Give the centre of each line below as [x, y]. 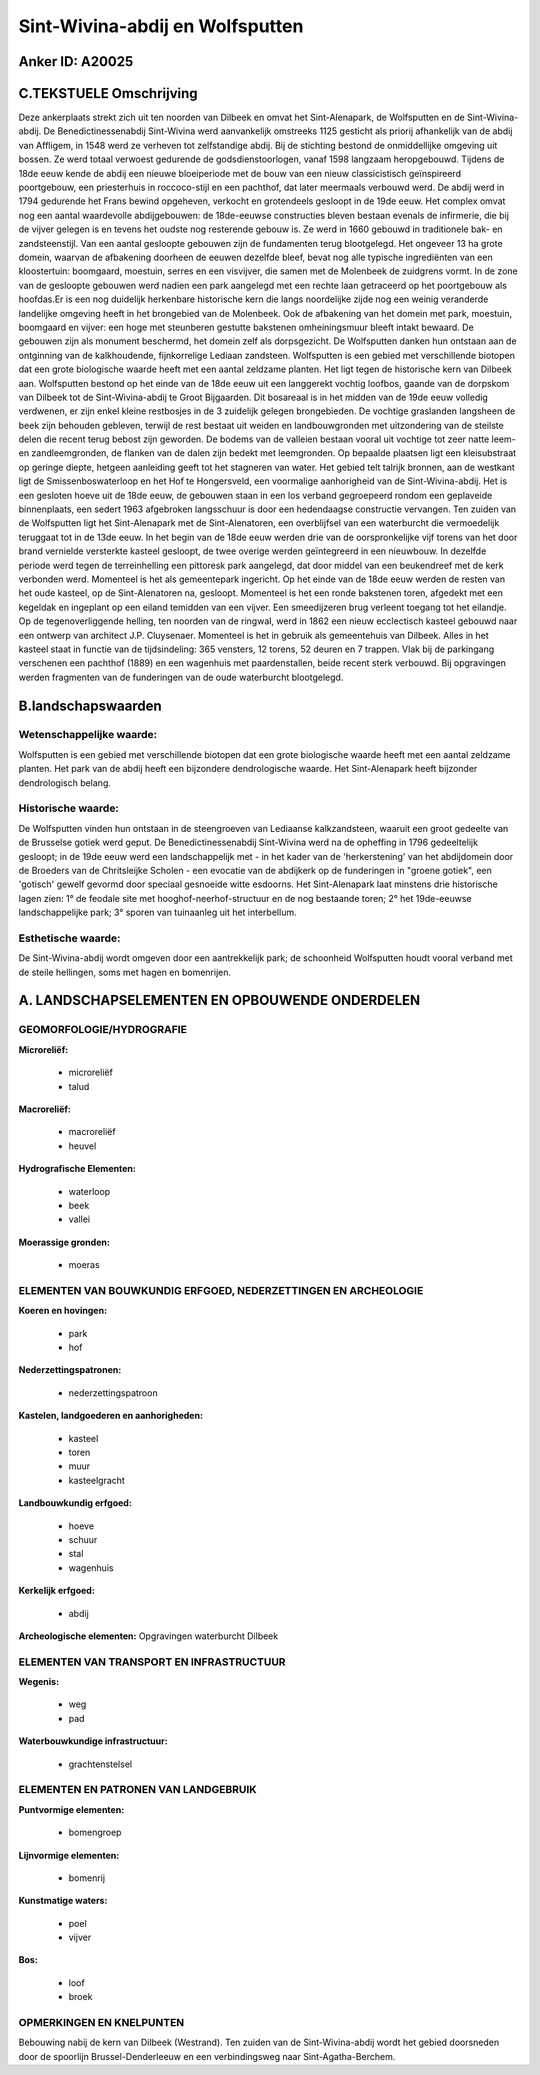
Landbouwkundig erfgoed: [75, 1503]
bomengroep [95, 1832]
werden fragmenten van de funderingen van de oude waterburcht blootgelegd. [181, 677]
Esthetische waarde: [69, 938]
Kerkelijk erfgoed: [56, 1591]
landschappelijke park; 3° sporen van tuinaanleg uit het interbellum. [157, 912]
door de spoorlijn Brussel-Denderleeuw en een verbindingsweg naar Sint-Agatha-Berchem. [207, 2056]
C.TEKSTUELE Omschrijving [108, 93]
